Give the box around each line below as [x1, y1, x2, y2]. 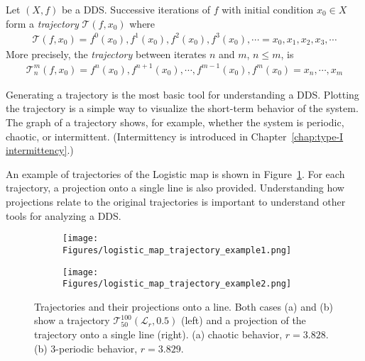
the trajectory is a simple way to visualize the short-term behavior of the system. [6, 101, 359, 116]
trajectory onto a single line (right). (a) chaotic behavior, [34, 327, 283, 341]
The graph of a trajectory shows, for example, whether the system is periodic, [6, 115, 344, 130]
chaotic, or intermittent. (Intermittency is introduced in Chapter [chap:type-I [6, 128, 344, 143]
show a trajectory [34, 313, 110, 328]
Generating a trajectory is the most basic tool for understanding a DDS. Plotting [6, 87, 359, 101]
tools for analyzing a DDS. [6, 208, 121, 223]
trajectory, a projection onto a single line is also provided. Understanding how [6, 180, 344, 195]
